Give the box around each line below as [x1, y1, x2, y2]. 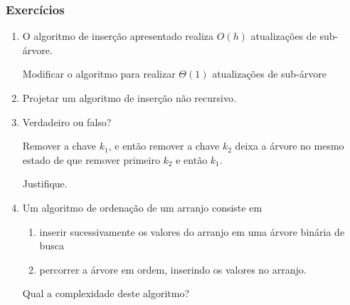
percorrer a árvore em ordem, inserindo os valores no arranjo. [39, 262, 307, 276]
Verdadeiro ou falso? [22, 114, 112, 129]
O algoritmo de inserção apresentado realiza [22, 29, 214, 43]
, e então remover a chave [108, 138, 220, 153]
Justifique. [22, 176, 68, 191]
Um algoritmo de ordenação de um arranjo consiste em [22, 200, 262, 214]
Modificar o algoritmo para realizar [22, 66, 176, 81]
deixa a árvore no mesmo [235, 138, 344, 153]
